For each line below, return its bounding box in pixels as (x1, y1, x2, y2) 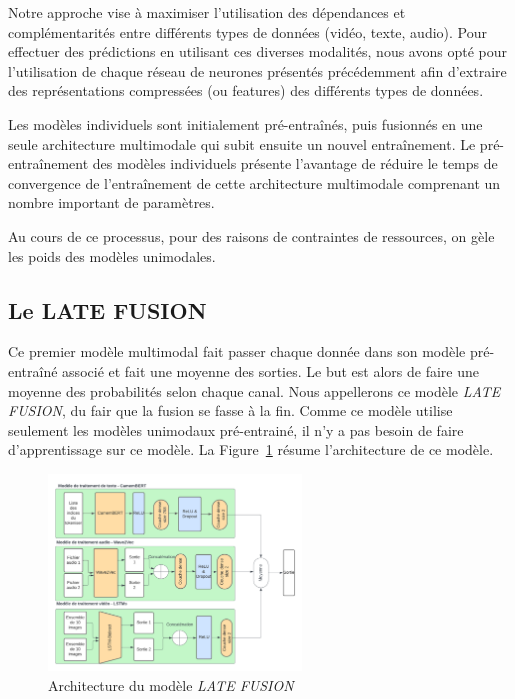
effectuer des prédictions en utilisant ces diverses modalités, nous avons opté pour (8, 41, 507, 62)
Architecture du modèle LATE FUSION (48, 674, 294, 695)
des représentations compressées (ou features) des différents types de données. (8, 80, 484, 101)
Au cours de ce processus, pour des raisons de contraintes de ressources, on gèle (8, 225, 495, 246)
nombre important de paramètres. (8, 192, 215, 213)
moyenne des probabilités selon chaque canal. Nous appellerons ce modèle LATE (8, 380, 501, 401)
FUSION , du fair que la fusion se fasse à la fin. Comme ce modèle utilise (8, 400, 453, 421)
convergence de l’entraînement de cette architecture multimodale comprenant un (8, 172, 501, 193)
